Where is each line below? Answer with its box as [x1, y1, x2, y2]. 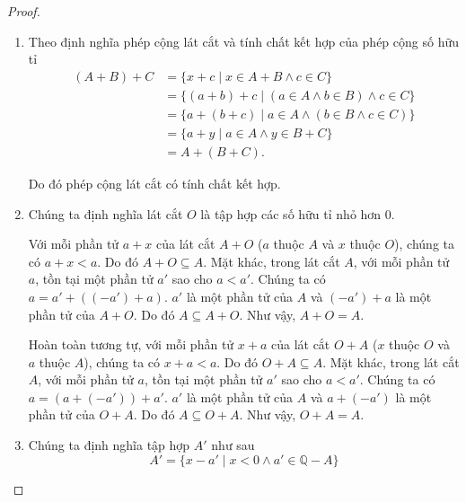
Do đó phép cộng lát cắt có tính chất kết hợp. [28, 173, 281, 192]
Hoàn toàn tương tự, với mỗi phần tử [28, 335, 234, 354]
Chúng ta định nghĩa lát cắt [28, 204, 183, 223]
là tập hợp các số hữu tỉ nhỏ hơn [200, 204, 382, 223]
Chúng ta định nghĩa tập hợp [28, 436, 190, 454]
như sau [211, 436, 255, 454]
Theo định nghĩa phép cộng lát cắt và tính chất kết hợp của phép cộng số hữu [28, 31, 460, 50]
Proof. [7, 2, 40, 20]
